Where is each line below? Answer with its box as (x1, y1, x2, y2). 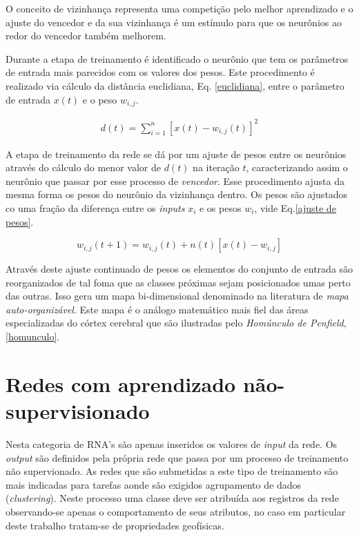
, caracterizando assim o (246, 160, 348, 175)
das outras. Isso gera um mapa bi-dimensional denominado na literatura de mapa (6, 289, 349, 303)
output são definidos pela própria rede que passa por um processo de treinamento (6, 450, 349, 465)
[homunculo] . (6, 329, 60, 344)
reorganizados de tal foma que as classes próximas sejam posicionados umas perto (6, 275, 351, 289)
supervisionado (6, 397, 150, 425)
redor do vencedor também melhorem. (6, 28, 166, 43)
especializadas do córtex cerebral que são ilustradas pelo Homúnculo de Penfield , (6, 315, 347, 330)
